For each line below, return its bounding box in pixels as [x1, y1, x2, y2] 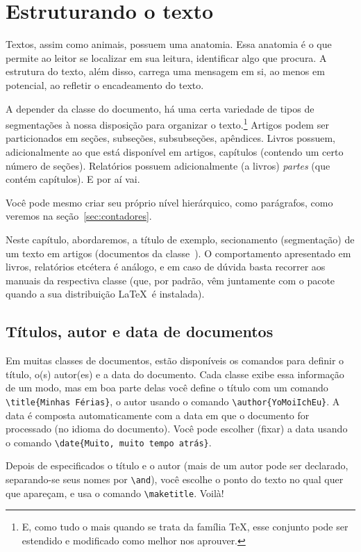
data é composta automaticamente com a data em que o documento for [6, 407, 310, 422]
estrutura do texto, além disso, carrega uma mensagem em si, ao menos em [6, 64, 325, 79]
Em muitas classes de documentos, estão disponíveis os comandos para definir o [6, 353, 344, 368]
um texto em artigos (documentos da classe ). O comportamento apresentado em [6, 245, 351, 260]
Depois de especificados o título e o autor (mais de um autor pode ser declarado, [6, 458, 349, 473]
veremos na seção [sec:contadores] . [6, 209, 152, 223]
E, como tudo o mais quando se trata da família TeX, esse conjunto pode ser [22, 519, 349, 534]
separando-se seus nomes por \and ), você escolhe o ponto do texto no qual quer [6, 471, 344, 486]
